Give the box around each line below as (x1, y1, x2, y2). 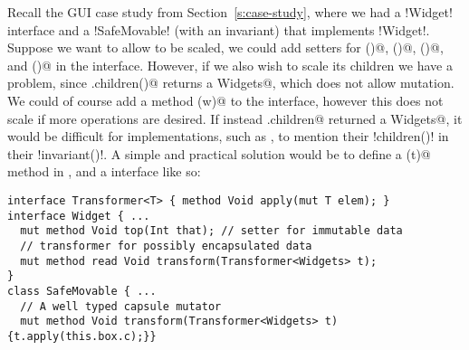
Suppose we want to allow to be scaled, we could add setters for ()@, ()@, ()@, (7, 38, 444, 57)
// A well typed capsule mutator (20, 299, 222, 313)
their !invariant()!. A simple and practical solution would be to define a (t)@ (7, 144, 431, 163)
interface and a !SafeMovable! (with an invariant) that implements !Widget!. (7, 20, 430, 39)
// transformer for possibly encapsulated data (20, 239, 312, 252)
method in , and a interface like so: (7, 162, 201, 181)
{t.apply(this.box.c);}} (7, 329, 157, 343)
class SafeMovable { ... (7, 284, 157, 298)
